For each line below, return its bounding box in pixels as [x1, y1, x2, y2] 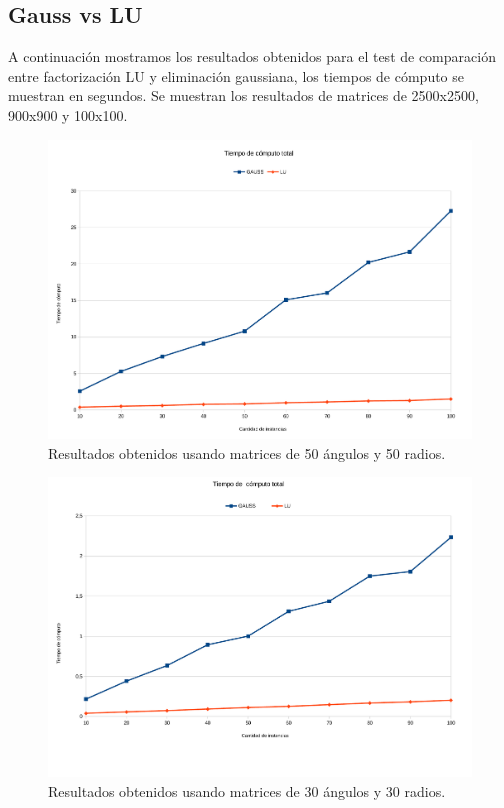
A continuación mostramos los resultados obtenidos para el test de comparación [8, 46, 496, 67]
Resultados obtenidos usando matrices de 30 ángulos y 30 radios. [48, 780, 446, 801]
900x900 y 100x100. [8, 104, 128, 125]
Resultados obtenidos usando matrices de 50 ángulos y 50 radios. [48, 442, 446, 463]
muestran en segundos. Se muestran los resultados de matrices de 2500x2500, [8, 85, 479, 106]
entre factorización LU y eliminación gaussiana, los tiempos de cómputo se [8, 65, 465, 86]
